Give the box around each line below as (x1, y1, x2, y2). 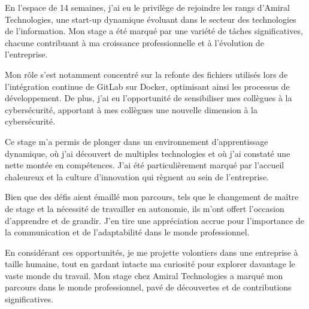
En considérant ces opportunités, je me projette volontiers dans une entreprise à (5, 246, 298, 258)
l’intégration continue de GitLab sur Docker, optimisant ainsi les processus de (5, 80, 290, 92)
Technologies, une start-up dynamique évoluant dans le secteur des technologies (5, 13, 296, 25)
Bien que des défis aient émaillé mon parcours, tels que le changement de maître (5, 190, 299, 203)
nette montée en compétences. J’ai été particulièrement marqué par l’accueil (5, 159, 284, 171)
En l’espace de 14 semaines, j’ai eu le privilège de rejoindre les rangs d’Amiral (5, 1, 290, 13)
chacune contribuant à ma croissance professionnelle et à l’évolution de (5, 36, 264, 49)
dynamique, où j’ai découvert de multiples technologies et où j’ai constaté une (5, 147, 290, 159)
